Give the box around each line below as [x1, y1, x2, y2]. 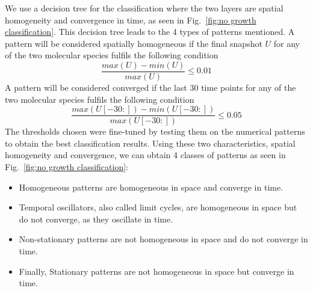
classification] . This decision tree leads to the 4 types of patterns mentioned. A [5, 25, 295, 38]
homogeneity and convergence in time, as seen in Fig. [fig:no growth [5, 13, 256, 26]
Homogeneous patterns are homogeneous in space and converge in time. [19, 180, 284, 193]
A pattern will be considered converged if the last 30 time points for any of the [5, 81, 296, 94]
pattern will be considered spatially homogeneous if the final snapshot [5, 37, 262, 49]
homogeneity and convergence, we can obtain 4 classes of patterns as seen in [5, 149, 286, 161]
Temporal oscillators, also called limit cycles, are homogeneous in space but [19, 201, 297, 213]
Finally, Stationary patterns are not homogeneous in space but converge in [19, 265, 294, 277]
